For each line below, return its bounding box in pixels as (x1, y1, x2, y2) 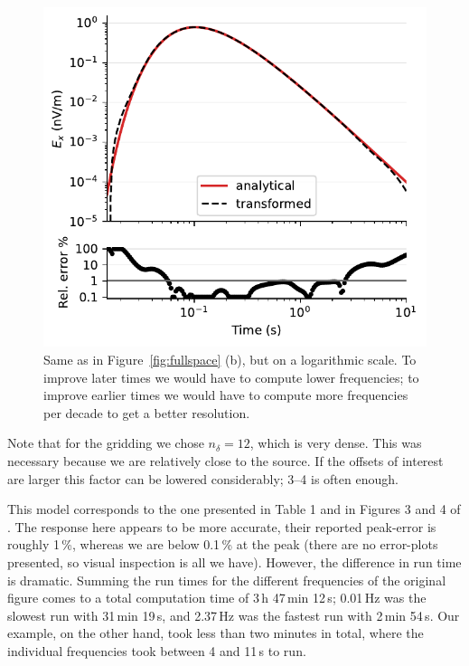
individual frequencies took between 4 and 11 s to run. (7, 641, 306, 660)
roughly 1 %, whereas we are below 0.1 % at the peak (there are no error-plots (7, 535, 438, 554)
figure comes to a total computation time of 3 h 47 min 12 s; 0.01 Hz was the (7, 588, 427, 607)
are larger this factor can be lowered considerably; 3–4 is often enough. (7, 469, 399, 488)
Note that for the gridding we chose (7, 433, 204, 452)
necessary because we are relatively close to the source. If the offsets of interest (7, 452, 444, 470)
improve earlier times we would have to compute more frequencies (43, 385, 408, 404)
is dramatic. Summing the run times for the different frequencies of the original (7, 570, 446, 589)
